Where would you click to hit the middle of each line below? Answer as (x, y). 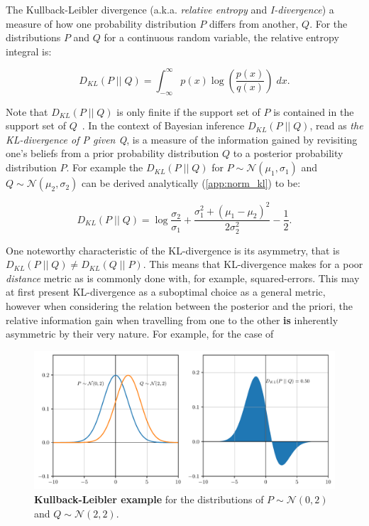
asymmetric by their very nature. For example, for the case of (140, 334)
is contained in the (314, 111)
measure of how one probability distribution (101, 23)
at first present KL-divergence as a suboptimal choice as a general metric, (166, 292)
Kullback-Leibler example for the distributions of (149, 499)
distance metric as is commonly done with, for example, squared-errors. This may (183, 278)
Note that (27, 111)
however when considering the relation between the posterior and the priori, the (179, 306)
